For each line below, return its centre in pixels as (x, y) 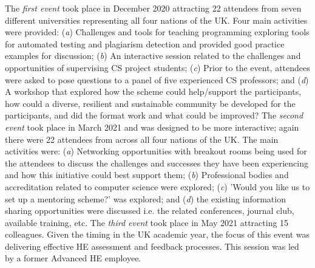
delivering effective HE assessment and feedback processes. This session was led (152, 246)
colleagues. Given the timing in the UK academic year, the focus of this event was (157, 234)
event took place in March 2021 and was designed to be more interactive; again (152, 127)
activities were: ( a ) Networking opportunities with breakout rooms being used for (156, 151)
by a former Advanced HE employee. (73, 258)
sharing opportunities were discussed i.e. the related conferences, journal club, (150, 211)
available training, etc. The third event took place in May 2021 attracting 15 (147, 222)
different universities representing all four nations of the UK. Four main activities (156, 20)
